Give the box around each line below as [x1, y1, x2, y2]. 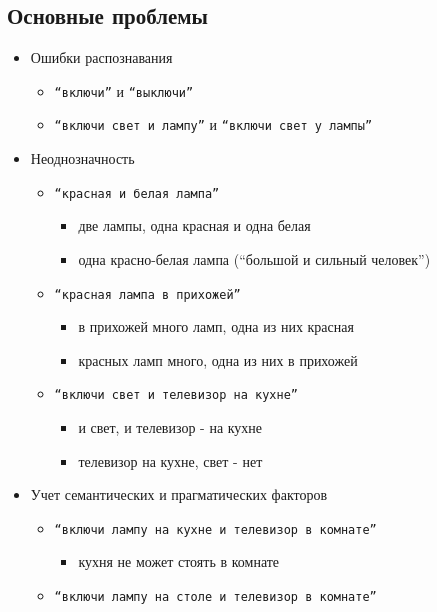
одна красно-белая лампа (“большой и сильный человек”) [78, 248, 431, 269]
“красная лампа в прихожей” [54, 287, 241, 302]
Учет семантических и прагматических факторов [30, 484, 328, 505]
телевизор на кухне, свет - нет [78, 450, 263, 471]
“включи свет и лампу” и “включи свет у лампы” [54, 114, 373, 135]
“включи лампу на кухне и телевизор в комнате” [54, 522, 377, 537]
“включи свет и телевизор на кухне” [54, 388, 298, 403]
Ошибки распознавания [30, 47, 173, 68]
